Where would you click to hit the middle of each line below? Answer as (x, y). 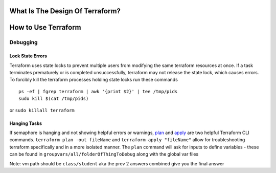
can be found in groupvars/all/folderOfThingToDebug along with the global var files (104, 154)
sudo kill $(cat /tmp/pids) (54, 99)
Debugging (24, 42)
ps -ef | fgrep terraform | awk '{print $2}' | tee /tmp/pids (98, 91)
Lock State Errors (28, 56)
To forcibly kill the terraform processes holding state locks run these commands (94, 80)
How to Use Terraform (45, 27)
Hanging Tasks (26, 123)
